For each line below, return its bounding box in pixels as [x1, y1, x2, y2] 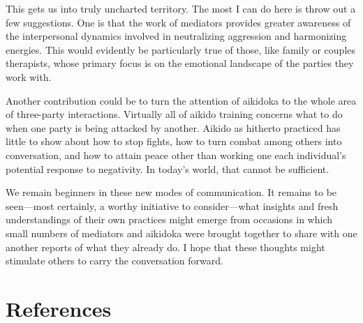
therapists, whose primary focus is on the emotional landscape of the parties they [6, 56, 354, 70]
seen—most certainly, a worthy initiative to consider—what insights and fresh [6, 198, 339, 213]
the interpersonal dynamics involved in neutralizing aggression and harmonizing [6, 29, 347, 43]
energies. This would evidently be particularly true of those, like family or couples [6, 42, 356, 57]
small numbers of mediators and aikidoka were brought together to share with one [6, 225, 357, 240]
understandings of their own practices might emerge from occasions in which [6, 212, 333, 227]
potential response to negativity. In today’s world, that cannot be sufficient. [6, 161, 329, 176]
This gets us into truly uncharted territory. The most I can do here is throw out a [6, 1, 356, 15]
